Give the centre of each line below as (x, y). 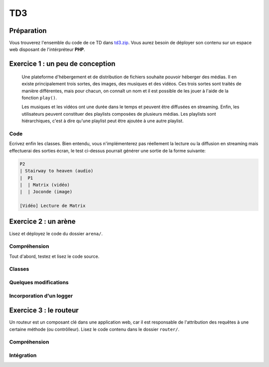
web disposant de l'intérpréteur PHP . (47, 49)
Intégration (23, 356)
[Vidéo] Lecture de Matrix (53, 206)
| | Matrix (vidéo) (45, 185)
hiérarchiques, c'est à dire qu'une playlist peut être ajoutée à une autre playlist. (103, 121)
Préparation (28, 31)
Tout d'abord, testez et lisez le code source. (54, 256)
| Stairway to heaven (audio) (57, 171)
